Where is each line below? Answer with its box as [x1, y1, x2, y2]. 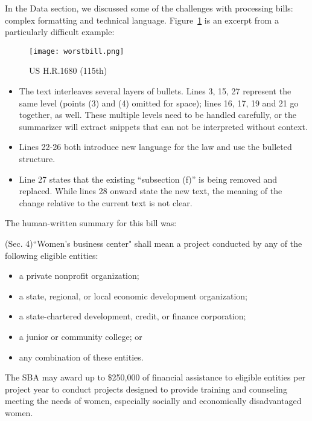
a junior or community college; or [19, 330, 142, 342]
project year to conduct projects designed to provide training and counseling [5, 382, 287, 395]
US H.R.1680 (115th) [29, 64, 107, 77]
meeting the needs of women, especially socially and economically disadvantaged [5, 394, 302, 407]
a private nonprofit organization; [19, 269, 139, 282]
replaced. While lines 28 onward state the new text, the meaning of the [19, 184, 282, 197]
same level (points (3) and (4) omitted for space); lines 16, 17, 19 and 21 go [19, 96, 299, 109]
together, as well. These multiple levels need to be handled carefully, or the [19, 108, 297, 121]
